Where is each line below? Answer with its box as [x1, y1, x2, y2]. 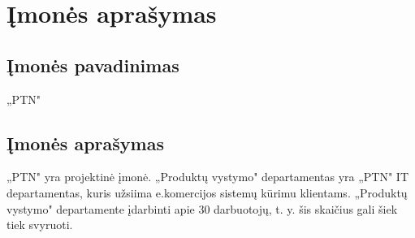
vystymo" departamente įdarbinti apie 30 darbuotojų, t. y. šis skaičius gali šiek [6, 200, 398, 217]
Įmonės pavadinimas [6, 52, 179, 77]
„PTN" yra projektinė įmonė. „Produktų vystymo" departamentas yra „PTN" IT [6, 168, 409, 185]
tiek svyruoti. [6, 216, 73, 233]
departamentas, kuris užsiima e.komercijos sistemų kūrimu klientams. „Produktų [6, 184, 408, 201]
